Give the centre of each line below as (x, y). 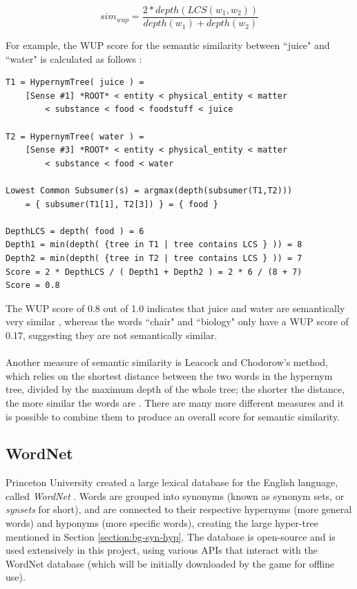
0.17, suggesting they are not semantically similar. (112, 335)
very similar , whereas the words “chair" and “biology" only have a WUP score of (177, 321)
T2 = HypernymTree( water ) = (75, 136)
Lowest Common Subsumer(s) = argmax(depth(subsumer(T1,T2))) (149, 191)
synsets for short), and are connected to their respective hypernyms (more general (179, 509)
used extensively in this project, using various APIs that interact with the (162, 550)
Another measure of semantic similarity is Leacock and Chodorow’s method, (167, 362)
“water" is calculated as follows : (74, 58)
